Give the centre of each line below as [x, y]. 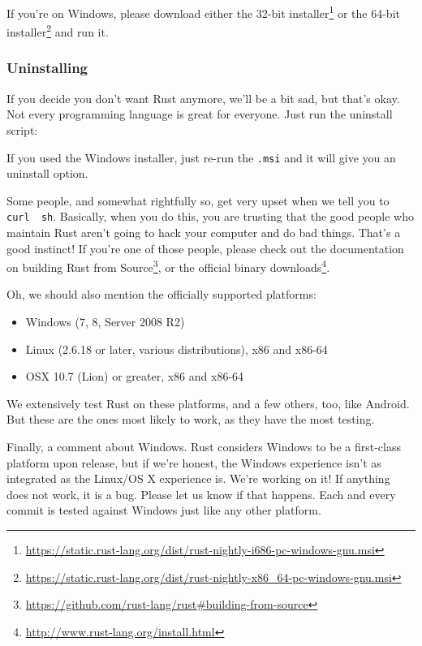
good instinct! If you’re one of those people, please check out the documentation [205, 248]
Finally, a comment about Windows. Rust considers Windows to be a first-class [204, 446]
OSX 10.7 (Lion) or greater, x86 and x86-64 [135, 376]
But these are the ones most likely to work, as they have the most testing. [191, 419]
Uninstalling [47, 68]
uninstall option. [47, 173]
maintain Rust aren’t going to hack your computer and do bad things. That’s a [204, 232]
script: [22, 129]
